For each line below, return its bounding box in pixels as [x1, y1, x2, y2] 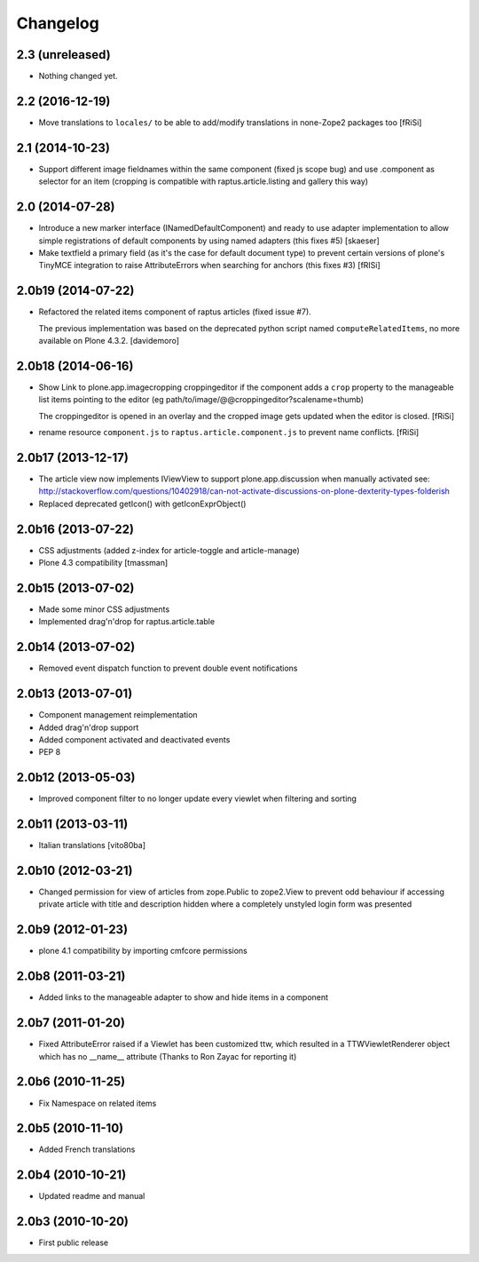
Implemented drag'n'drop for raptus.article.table [38, 616, 216, 627]
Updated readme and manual [38, 1191, 145, 1202]
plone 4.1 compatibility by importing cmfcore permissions [38, 946, 248, 956]
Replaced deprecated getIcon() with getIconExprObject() [38, 498, 247, 509]
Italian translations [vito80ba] [38, 840, 146, 851]
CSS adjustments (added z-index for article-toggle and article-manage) [38, 544, 301, 555]
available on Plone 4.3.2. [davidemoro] [38, 336, 180, 346]
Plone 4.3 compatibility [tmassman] [38, 558, 169, 568]
